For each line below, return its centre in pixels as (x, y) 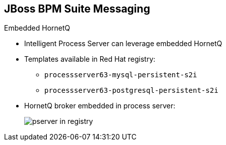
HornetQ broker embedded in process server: (100, 106)
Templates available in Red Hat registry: (90, 59)
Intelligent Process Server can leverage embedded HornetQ (123, 44)
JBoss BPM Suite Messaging (77, 9)
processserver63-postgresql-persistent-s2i (131, 91)
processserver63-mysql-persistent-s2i (121, 75)
